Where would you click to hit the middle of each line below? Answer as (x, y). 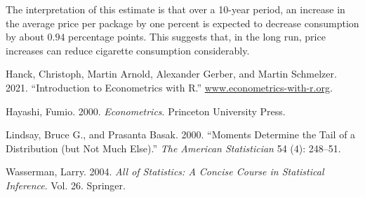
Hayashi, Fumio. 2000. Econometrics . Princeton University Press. (146, 111)
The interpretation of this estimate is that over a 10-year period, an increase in (175, 9)
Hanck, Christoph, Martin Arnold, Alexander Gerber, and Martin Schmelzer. (171, 74)
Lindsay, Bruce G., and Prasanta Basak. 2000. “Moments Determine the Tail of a (181, 134)
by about (25, 37)
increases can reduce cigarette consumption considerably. (128, 50)
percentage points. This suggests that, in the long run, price (197, 37)
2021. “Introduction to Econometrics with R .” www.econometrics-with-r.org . (169, 87)
